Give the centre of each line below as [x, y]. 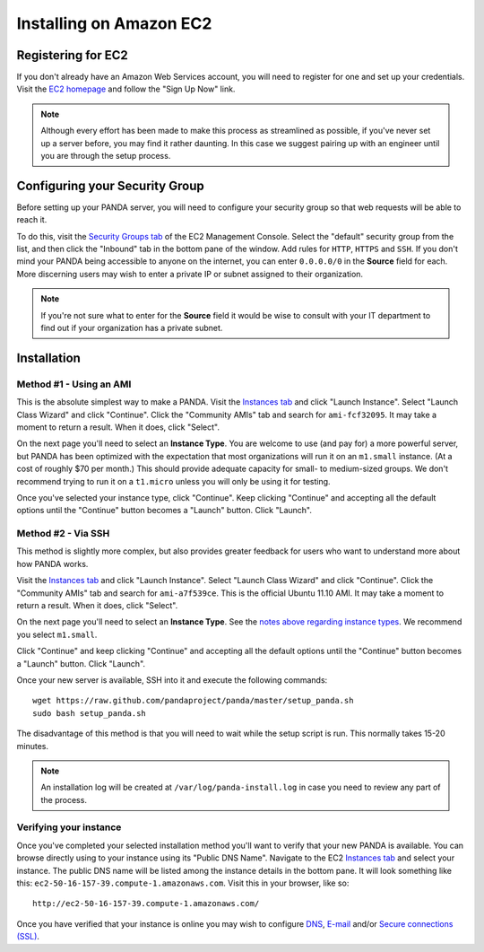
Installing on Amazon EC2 [114, 23]
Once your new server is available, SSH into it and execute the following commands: [172, 680]
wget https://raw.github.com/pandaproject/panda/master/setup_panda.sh [193, 701]
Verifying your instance [69, 827]
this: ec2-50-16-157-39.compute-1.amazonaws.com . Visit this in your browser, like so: [183, 883]
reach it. [32, 220]
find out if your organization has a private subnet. [132, 328]
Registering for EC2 [73, 55]
